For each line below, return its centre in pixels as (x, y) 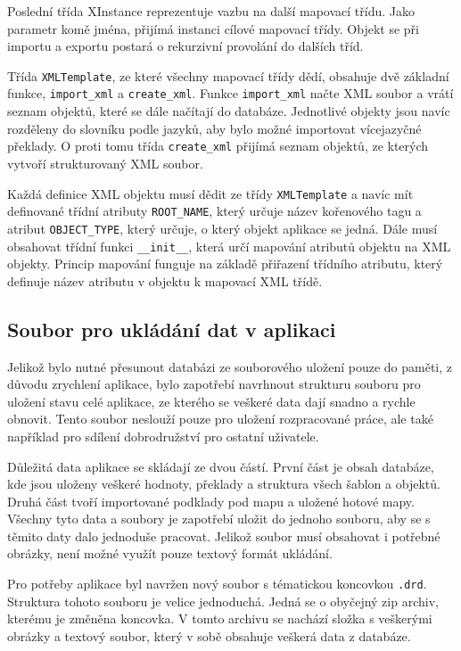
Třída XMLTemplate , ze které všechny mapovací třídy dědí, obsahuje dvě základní (228, 75)
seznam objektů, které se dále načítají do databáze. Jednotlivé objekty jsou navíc (229, 111)
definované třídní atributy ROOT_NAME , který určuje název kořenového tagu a (214, 211)
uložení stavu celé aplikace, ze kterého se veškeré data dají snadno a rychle (211, 401)
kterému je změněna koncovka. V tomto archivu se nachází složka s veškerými (220, 618)
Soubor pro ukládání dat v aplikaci (172, 329)
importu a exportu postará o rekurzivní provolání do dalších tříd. (185, 46)
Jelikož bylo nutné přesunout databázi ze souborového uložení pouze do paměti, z (230, 366)
